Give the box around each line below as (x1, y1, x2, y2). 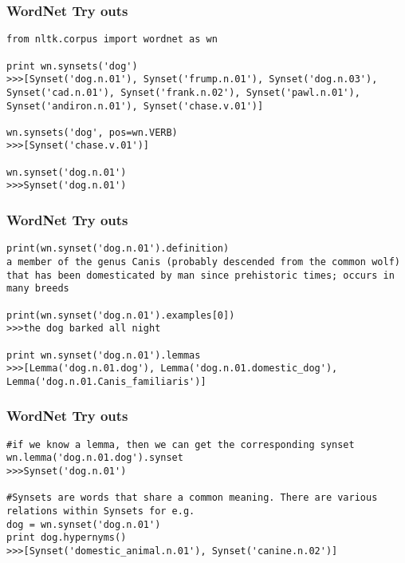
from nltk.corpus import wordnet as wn (6, 34, 218, 46)
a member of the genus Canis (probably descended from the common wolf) (6, 256, 400, 268)
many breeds (6, 283, 69, 295)
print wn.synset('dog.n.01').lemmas (6, 349, 201, 361)
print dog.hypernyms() (6, 532, 127, 544)
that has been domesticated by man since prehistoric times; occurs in (6, 269, 395, 281)
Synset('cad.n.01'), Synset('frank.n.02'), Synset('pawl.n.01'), (6, 86, 360, 98)
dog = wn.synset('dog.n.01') (6, 518, 161, 530)
